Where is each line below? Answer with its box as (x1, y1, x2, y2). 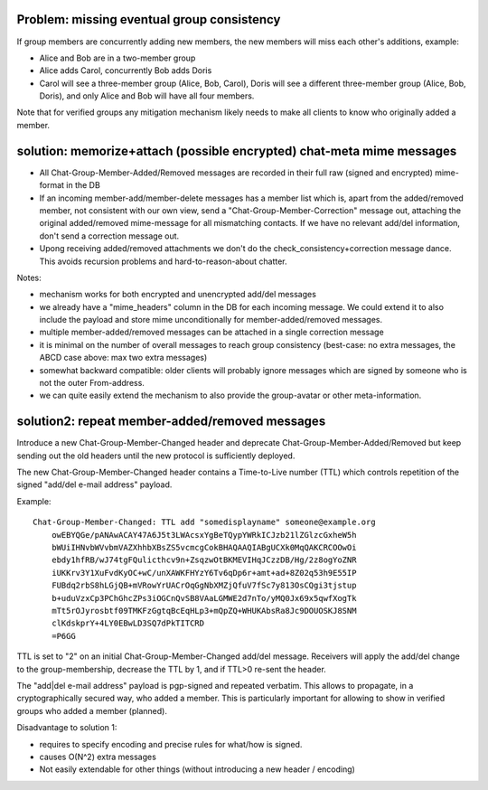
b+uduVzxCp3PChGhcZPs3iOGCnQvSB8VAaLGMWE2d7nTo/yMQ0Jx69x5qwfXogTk (51, 593, 357, 603)
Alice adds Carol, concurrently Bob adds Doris (39, 65, 212, 76)
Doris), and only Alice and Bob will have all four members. (39, 90, 255, 101)
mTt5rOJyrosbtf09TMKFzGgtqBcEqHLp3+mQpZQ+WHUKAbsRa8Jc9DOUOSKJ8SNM (51, 606, 357, 616)
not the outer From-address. (39, 378, 145, 389)
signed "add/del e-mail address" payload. (16, 479, 173, 490)
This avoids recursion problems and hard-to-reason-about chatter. (39, 256, 287, 267)
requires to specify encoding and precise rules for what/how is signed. (39, 738, 303, 749)
